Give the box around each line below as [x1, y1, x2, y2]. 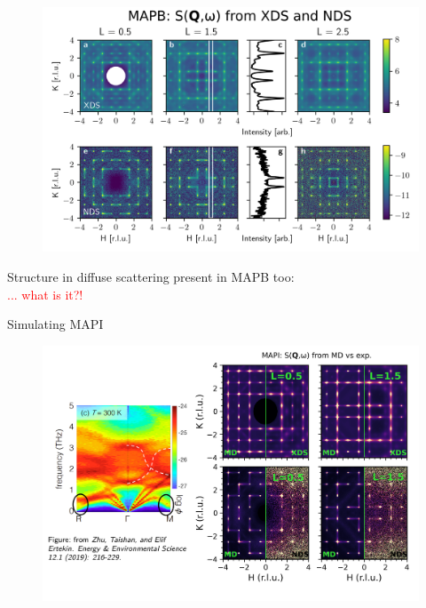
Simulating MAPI [7, 315, 104, 333]
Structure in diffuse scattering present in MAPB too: [7, 267, 295, 285]
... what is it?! [7, 284, 83, 303]
